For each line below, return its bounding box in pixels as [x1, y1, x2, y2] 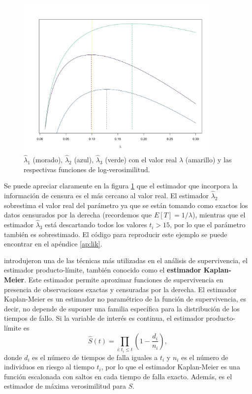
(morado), [32, 154, 63, 165]
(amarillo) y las [185, 154, 232, 165]
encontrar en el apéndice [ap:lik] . [4, 239, 102, 249]
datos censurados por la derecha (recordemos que [4, 210, 152, 220]
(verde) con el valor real [105, 154, 177, 165]
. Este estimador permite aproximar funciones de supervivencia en [24, 274, 223, 285]
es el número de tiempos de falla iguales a [32, 352, 158, 362]
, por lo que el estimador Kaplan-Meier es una [101, 362, 240, 372]
